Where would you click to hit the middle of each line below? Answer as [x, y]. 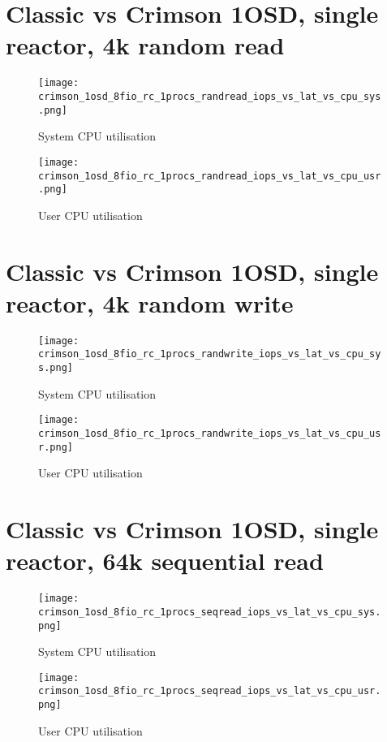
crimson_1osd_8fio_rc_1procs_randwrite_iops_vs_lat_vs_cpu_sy [210, 354]
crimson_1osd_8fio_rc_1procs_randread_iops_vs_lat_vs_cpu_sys [210, 96]
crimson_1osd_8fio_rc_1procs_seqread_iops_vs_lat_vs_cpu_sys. [210, 612]
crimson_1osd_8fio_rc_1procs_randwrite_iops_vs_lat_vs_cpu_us [210, 433]
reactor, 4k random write [150, 302]
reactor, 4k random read [145, 45]
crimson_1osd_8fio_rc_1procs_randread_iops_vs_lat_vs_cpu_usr [210, 176]
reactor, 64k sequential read [165, 561]
